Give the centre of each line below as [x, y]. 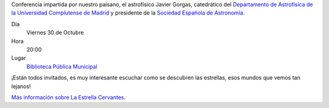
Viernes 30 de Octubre [55, 33]
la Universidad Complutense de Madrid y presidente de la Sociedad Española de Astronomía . [128, 13]
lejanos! [21, 86]
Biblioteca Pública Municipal [62, 66]
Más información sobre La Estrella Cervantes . [69, 97]
